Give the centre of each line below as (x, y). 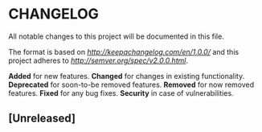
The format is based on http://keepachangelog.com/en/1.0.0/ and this (124, 52)
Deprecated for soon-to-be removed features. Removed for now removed (131, 85)
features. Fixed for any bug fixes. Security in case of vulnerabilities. (121, 93)
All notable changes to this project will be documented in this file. (117, 36)
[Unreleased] (42, 119)
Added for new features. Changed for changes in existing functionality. (127, 76)
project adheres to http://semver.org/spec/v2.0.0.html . (98, 60)
